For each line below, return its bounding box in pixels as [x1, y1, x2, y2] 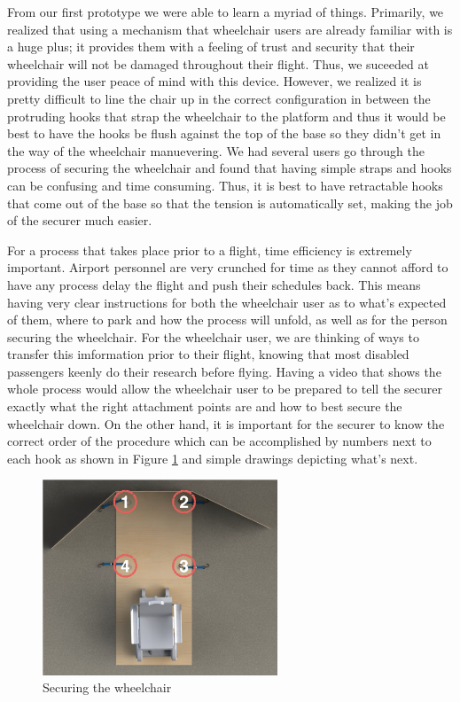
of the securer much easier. [7, 211, 152, 230]
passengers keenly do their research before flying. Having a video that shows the [7, 362, 441, 380]
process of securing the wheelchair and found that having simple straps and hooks [7, 159, 452, 177]
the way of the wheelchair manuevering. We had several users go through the [7, 141, 425, 160]
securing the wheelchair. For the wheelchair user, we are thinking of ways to [7, 327, 419, 346]
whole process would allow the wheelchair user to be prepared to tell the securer [7, 379, 442, 398]
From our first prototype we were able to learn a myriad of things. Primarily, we [7, 3, 444, 20]
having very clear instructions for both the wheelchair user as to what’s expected [7, 292, 447, 311]
